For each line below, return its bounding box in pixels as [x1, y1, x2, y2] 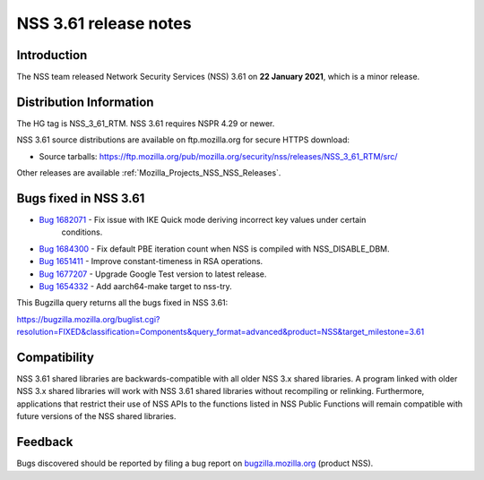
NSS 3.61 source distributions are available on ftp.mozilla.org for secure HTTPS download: [16, 134, 350, 145]
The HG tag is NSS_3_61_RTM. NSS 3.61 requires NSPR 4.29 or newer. [16, 117, 275, 129]
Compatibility [16, 349, 94, 364]
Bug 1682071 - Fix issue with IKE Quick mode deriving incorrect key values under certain [39, 215, 367, 226]
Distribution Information [16, 94, 154, 109]
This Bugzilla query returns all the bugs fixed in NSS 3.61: [16, 297, 229, 308]
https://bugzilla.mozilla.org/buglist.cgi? [16, 313, 160, 324]
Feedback [16, 434, 73, 450]
